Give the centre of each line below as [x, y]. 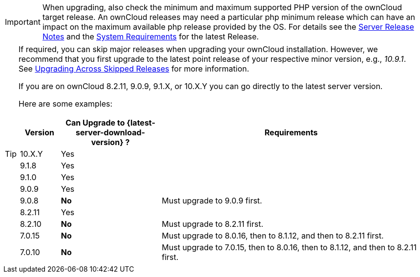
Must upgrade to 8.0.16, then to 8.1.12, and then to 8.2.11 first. [273, 236]
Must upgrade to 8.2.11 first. [213, 224]
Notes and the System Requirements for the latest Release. [150, 37]
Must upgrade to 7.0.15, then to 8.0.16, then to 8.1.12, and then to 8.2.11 [289, 247]
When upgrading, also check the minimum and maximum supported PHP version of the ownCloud [222, 7]
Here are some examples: [66, 104]
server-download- [110, 132]
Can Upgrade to [95, 123]
